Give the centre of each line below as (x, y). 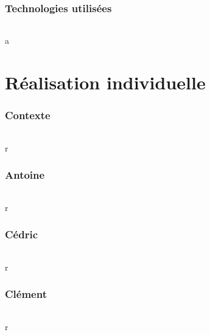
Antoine (25, 175)
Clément (26, 294)
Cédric (22, 234)
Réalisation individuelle (105, 82)
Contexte (28, 115)
